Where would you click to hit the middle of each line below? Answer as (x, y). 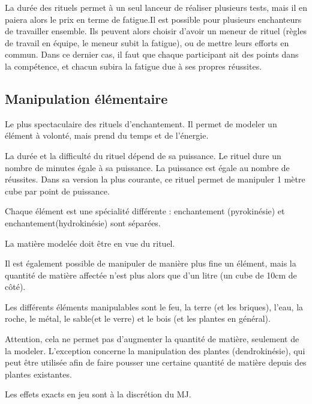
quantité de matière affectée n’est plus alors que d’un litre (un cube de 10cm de (151, 275)
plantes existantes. (38, 374)
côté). (15, 287)
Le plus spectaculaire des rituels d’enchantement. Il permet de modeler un (141, 123)
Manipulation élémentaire (86, 98)
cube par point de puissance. (57, 191)
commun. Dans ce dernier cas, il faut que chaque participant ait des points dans (152, 54)
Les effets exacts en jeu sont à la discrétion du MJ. (98, 394)
